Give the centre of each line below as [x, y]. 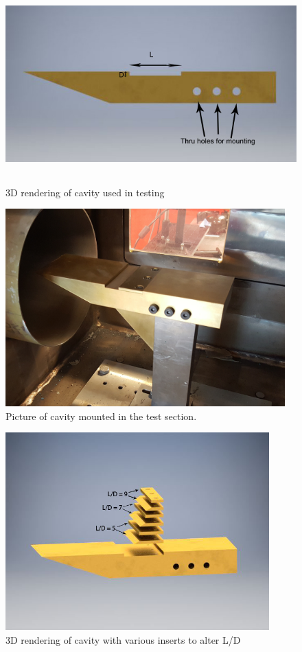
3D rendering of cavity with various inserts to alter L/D [123, 639]
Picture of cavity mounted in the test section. [101, 416]
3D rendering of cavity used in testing [85, 192]
